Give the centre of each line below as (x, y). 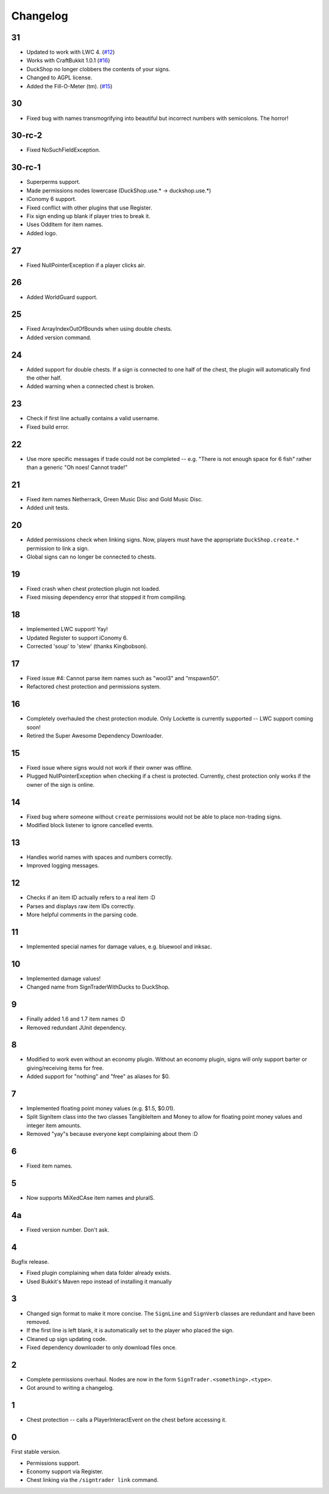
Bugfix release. (30, 1261)
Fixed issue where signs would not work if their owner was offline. (110, 767)
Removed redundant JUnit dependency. (76, 1027)
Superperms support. (53, 182)
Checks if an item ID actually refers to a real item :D (91, 898)
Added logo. (42, 233)
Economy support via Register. (65, 1471)
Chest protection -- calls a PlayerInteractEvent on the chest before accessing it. (126, 1420)
